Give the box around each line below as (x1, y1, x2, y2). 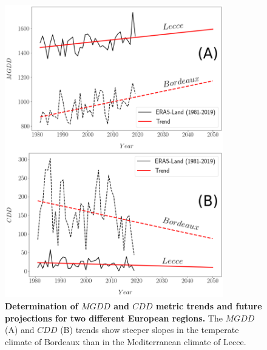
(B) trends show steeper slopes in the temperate (60, 323, 239, 336)
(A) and (5, 323, 35, 336)
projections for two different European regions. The (5, 311, 223, 324)
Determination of (5, 299, 78, 312)
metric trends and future (155, 299, 262, 312)
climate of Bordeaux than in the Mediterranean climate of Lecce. (5, 335, 246, 348)
